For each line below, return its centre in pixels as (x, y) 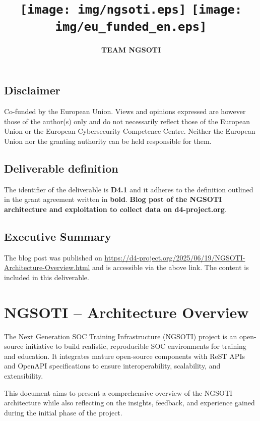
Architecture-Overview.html (47, 267)
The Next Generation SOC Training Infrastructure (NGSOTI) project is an (121, 336)
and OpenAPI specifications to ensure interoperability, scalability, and (112, 366)
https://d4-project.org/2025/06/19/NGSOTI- (175, 257)
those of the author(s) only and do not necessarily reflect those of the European (127, 121)
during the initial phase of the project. (63, 412)
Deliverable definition (61, 168)
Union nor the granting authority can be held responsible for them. (108, 141)
